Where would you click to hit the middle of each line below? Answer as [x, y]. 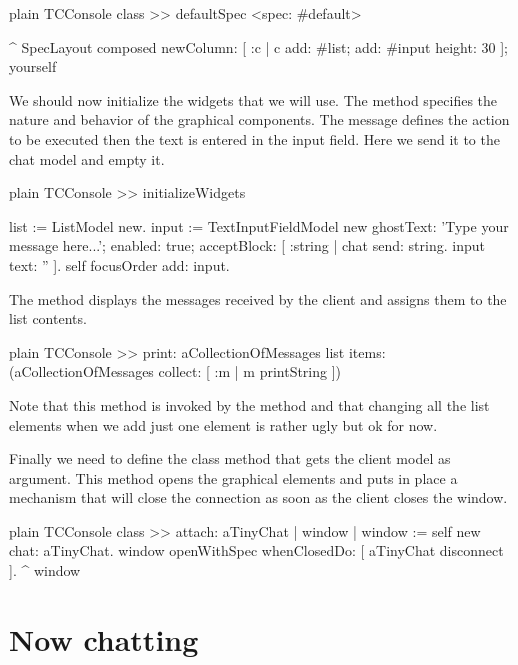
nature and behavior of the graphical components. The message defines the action [259, 119]
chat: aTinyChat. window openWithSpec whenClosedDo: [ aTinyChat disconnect [256, 550]
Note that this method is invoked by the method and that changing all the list [249, 404]
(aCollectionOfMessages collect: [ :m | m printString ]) [175, 371]
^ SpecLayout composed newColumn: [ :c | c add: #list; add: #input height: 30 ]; [258, 46]
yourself [33, 66]
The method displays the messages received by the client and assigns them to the [258, 298]
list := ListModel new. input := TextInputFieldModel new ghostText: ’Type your [259, 225]
